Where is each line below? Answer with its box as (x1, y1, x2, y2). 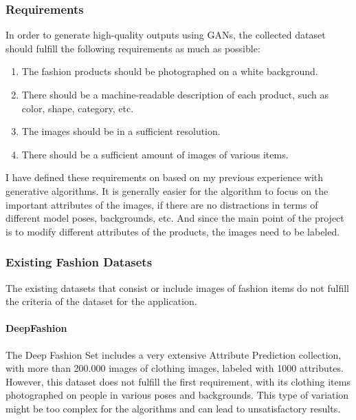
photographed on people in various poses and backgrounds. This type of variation (5, 388, 349, 402)
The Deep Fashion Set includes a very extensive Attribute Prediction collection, (5, 347, 342, 361)
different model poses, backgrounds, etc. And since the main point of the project (5, 211, 344, 225)
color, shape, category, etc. (21, 101, 134, 115)
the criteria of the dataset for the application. (5, 294, 197, 308)
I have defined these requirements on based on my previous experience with (5, 170, 324, 185)
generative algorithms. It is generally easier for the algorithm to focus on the (5, 183, 329, 198)
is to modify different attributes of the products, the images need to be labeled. (5, 224, 340, 238)
